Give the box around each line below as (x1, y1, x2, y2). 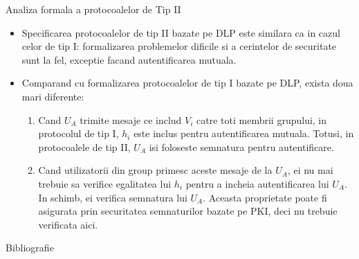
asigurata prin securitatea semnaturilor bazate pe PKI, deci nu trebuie (38, 204, 338, 218)
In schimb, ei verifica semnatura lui (38, 190, 187, 204)
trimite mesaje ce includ (80, 112, 182, 127)
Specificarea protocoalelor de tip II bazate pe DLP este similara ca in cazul (21, 25, 340, 39)
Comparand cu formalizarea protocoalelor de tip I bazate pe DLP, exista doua (21, 75, 353, 90)
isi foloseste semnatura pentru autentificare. (149, 139, 334, 154)
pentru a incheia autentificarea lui (185, 176, 329, 190)
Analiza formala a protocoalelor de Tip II (6, 2, 181, 16)
